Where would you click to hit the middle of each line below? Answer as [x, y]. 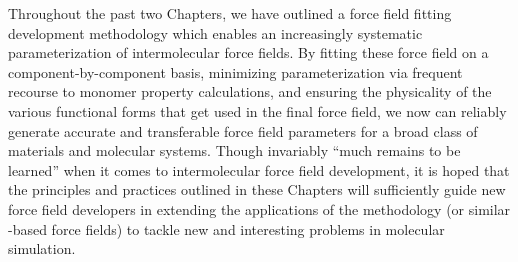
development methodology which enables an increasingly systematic [215, 32]
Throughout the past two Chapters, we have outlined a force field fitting [230, 13]
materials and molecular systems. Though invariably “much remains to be [234, 150]
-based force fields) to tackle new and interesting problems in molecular [226, 228]
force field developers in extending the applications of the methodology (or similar [259, 208]
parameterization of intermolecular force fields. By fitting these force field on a [248, 52]
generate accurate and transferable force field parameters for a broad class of [243, 130]
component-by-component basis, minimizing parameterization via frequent [235, 71]
